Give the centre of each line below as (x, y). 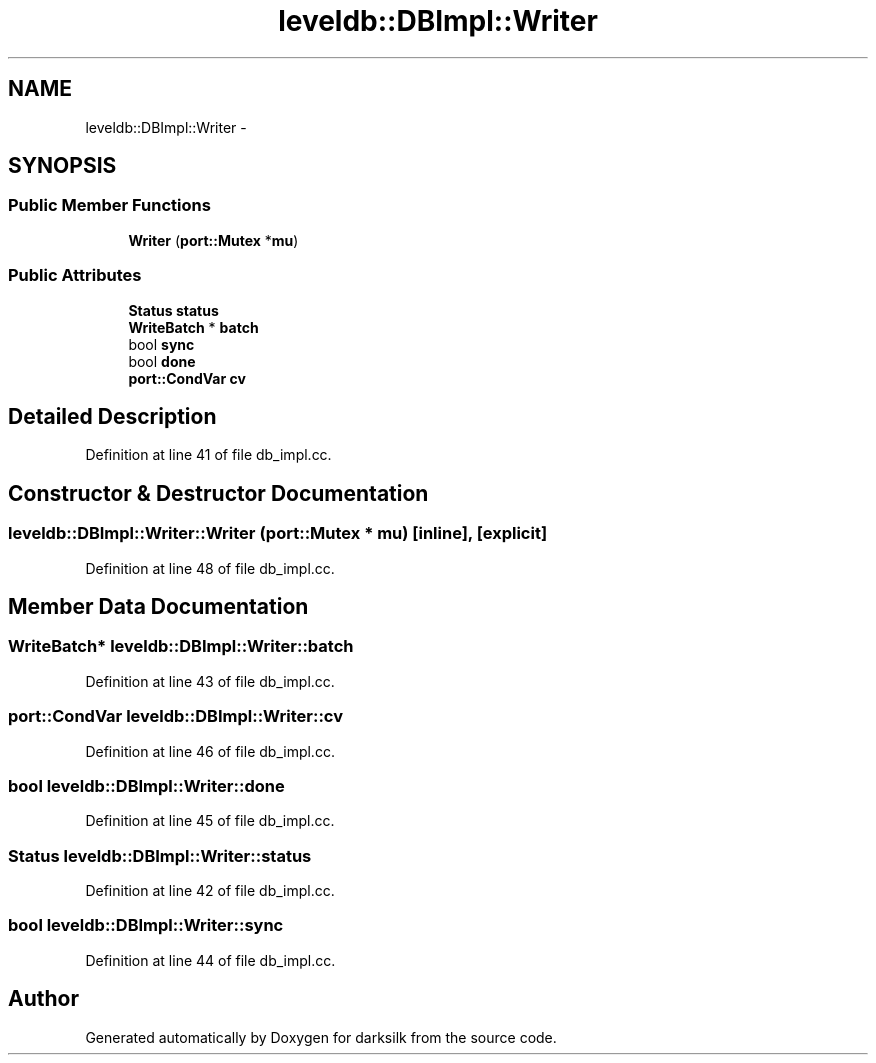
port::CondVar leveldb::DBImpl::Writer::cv (176, 716)
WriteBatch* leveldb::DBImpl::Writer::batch (181, 646)
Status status (173, 310)
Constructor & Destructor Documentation (218, 493)
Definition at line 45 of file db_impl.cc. (210, 821)
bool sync (161, 344)
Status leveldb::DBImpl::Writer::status (160, 855)
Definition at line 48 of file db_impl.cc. (210, 568)
